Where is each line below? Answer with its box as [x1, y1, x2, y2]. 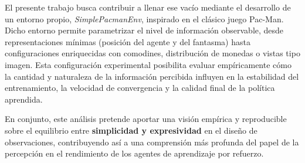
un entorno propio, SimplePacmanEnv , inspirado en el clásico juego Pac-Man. [5, 12, 284, 25]
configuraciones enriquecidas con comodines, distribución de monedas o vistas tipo [5, 47, 300, 59]
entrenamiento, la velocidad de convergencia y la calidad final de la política [5, 81, 275, 94]
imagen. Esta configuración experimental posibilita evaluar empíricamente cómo [5, 58, 292, 70]
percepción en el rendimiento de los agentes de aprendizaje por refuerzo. [5, 147, 264, 159]
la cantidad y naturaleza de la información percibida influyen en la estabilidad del [5, 70, 299, 82]
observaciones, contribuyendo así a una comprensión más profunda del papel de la [5, 135, 299, 148]
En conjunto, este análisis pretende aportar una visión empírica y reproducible [5, 113, 287, 125]
